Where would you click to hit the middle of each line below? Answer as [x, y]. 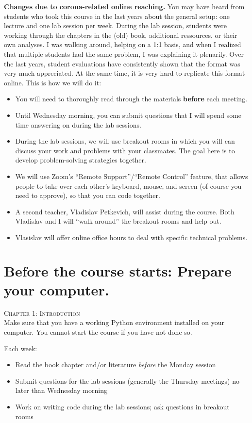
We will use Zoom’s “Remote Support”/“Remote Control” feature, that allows [132, 176]
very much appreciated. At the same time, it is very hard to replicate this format [125, 73]
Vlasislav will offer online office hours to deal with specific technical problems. [131, 237]
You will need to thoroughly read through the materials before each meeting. [131, 99]
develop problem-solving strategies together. [81, 160]
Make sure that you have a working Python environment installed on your [114, 322]
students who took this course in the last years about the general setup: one [117, 16]
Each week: [21, 348]
